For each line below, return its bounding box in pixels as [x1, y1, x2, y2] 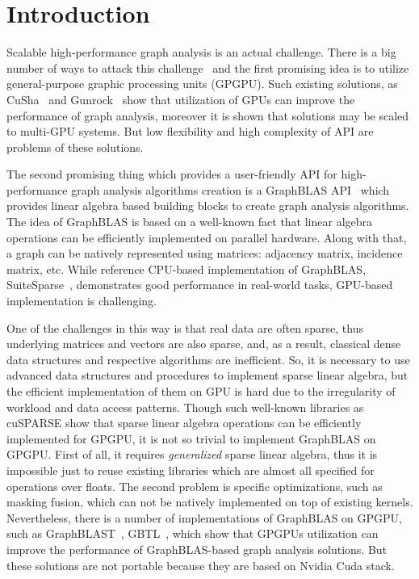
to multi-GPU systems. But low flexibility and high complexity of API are [6, 123, 374, 140]
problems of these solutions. [6, 138, 144, 155]
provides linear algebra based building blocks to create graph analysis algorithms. [6, 197, 409, 214]
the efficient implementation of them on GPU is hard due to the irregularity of [6, 383, 396, 399]
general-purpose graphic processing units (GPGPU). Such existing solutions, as [6, 75, 398, 92]
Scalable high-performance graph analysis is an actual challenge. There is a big [6, 44, 396, 61]
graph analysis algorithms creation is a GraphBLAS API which [71, 181, 390, 198]
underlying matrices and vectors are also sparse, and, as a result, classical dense [6, 335, 401, 352]
